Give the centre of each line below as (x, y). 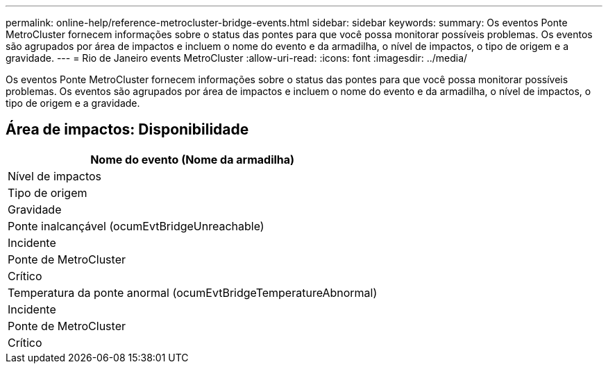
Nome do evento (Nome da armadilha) (193, 159)
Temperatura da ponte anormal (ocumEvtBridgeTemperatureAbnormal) (193, 292)
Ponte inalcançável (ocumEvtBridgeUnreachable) (136, 226)
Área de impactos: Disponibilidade (127, 130)
